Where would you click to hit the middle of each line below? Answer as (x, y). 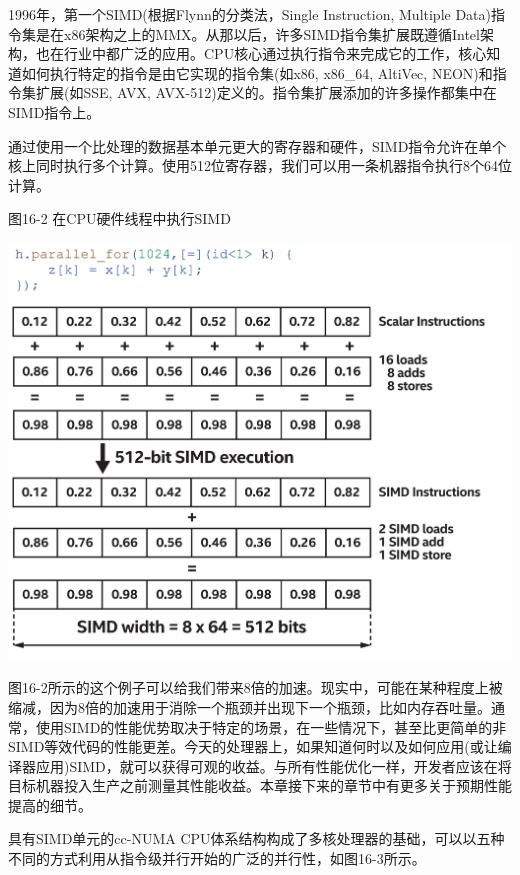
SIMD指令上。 (54, 111)
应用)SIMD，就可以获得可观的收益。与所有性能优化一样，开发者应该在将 (273, 765)
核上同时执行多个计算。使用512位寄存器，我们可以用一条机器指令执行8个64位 (260, 165)
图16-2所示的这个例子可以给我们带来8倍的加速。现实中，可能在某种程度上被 (255, 687)
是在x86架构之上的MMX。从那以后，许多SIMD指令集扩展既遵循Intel (257, 33)
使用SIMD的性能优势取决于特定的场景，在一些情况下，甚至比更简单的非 (271, 726)
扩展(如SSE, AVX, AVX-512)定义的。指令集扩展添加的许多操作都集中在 (266, 92)
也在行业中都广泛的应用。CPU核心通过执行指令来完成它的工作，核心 (261, 53)
